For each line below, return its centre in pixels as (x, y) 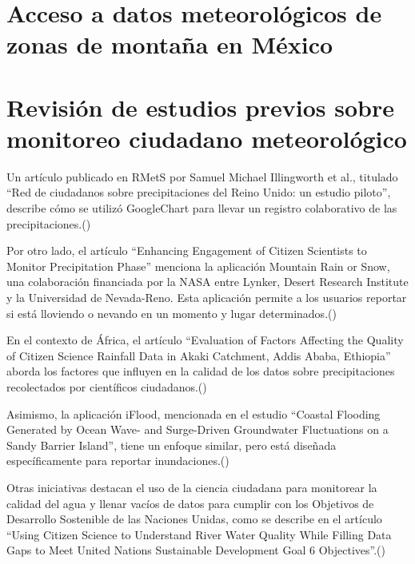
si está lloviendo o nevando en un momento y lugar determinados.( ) (172, 313)
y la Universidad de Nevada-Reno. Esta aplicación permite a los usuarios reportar (207, 298)
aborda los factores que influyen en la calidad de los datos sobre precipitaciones (201, 371)
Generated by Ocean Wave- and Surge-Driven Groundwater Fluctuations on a (198, 429)
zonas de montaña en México (170, 44)
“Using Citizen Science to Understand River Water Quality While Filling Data (199, 534)
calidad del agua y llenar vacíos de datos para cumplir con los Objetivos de (190, 503)
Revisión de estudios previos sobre (200, 107)
